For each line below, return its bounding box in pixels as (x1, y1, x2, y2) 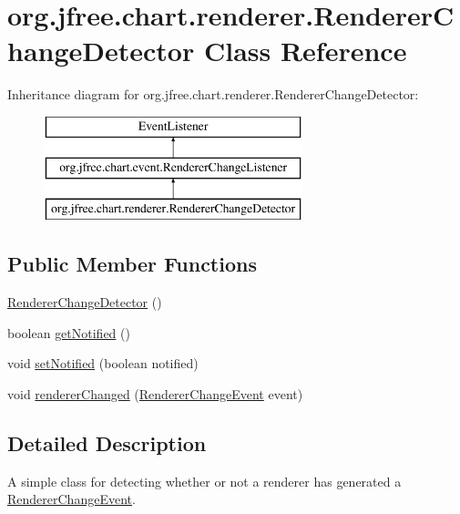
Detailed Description (7, 428, 207, 457)
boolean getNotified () (7, 323, 130, 342)
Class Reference (203, 32, 407, 69)
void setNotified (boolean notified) (7, 354, 199, 373)
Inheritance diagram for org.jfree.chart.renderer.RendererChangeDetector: (7, 85, 419, 104)
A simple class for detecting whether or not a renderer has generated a (7, 471, 402, 490)
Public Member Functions (7, 250, 257, 278)
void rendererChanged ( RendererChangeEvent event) (7, 384, 303, 403)
